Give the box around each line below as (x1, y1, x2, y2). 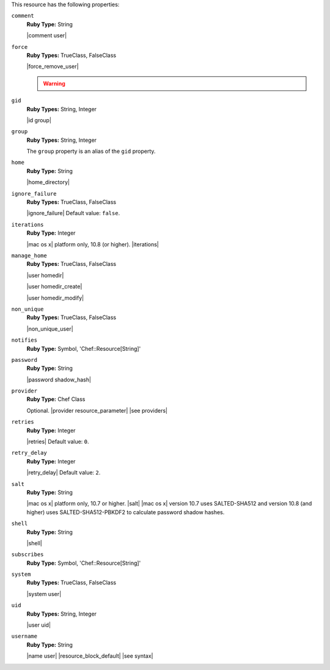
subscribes (11, 551, 44, 558)
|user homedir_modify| (26, 294, 84, 301)
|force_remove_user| (26, 63, 79, 70)
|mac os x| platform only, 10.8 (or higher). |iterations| (26, 240, 159, 248)
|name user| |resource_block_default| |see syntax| (26, 652, 153, 660)
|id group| (26, 116, 52, 123)
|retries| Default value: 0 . (26, 438, 89, 446)
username (11, 633, 38, 640)
